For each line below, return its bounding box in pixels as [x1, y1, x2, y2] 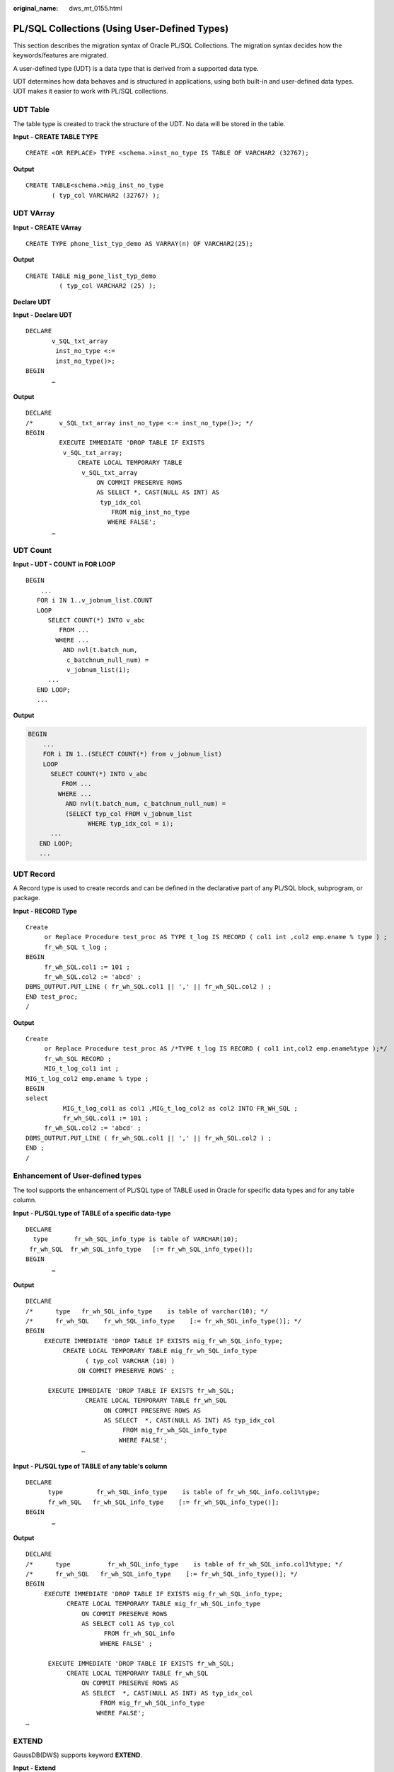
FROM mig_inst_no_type [110, 508, 190, 517]
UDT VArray [13, 208, 55, 218]
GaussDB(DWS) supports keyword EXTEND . [13, 1751, 143, 1759]
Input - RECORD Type [13, 907, 78, 915]
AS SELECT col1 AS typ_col [81, 1620, 175, 1628]
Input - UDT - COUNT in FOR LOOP [13, 560, 116, 568]
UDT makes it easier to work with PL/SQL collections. [13, 87, 169, 96]
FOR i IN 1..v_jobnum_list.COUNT [36, 596, 153, 605]
